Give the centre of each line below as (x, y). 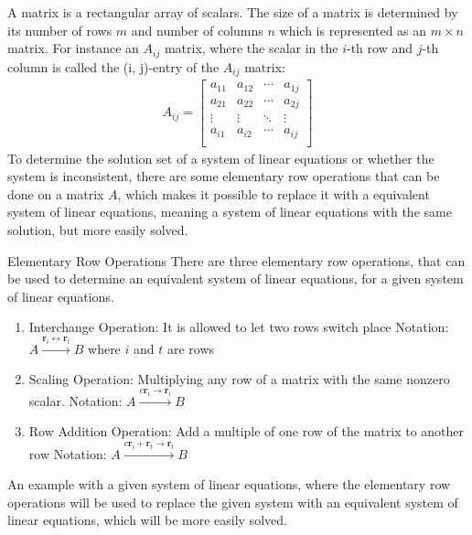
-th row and (380, 48)
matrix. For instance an (73, 48)
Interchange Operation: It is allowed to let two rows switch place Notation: (239, 327)
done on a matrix (56, 193)
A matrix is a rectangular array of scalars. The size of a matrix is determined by (233, 12)
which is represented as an (353, 30)
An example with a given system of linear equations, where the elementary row (229, 484)
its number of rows (60, 30)
